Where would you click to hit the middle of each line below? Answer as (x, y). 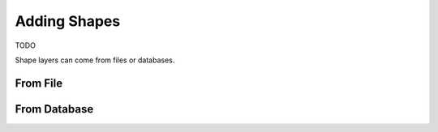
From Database (54, 109)
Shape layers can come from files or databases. (95, 60)
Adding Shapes (68, 21)
